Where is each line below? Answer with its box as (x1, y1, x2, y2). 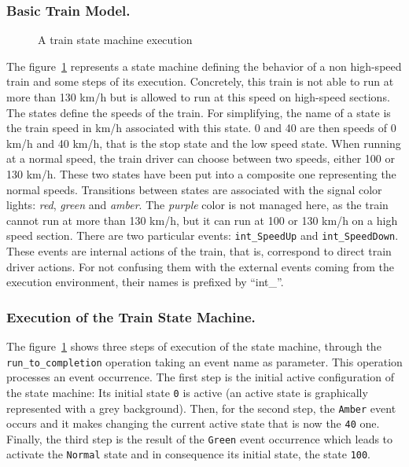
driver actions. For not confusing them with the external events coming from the (6, 258, 394, 274)
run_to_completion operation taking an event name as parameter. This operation (6, 353, 403, 370)
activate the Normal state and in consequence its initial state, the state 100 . (6, 446, 371, 462)
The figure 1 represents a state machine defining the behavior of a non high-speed (6, 57, 402, 74)
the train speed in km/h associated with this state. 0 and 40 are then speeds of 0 (6, 120, 396, 136)
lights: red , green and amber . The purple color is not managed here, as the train (6, 197, 389, 213)
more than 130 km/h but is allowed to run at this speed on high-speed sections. (6, 89, 390, 105)
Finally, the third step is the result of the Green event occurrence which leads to (6, 430, 393, 447)
